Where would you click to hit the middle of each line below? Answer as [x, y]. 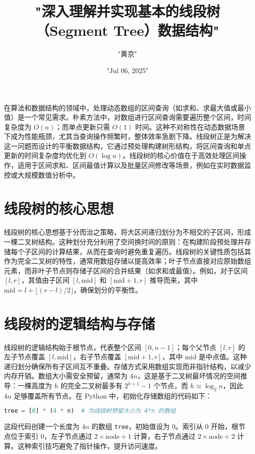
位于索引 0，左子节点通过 [51, 436]
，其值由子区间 [45, 280]
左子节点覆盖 [25, 357]
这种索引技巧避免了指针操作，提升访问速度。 [89, 445]
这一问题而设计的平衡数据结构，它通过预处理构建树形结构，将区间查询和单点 [127, 146]
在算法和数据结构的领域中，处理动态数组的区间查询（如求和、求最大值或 [121, 107]
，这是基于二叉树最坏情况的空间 [189, 376]
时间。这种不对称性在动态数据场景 [190, 126]
